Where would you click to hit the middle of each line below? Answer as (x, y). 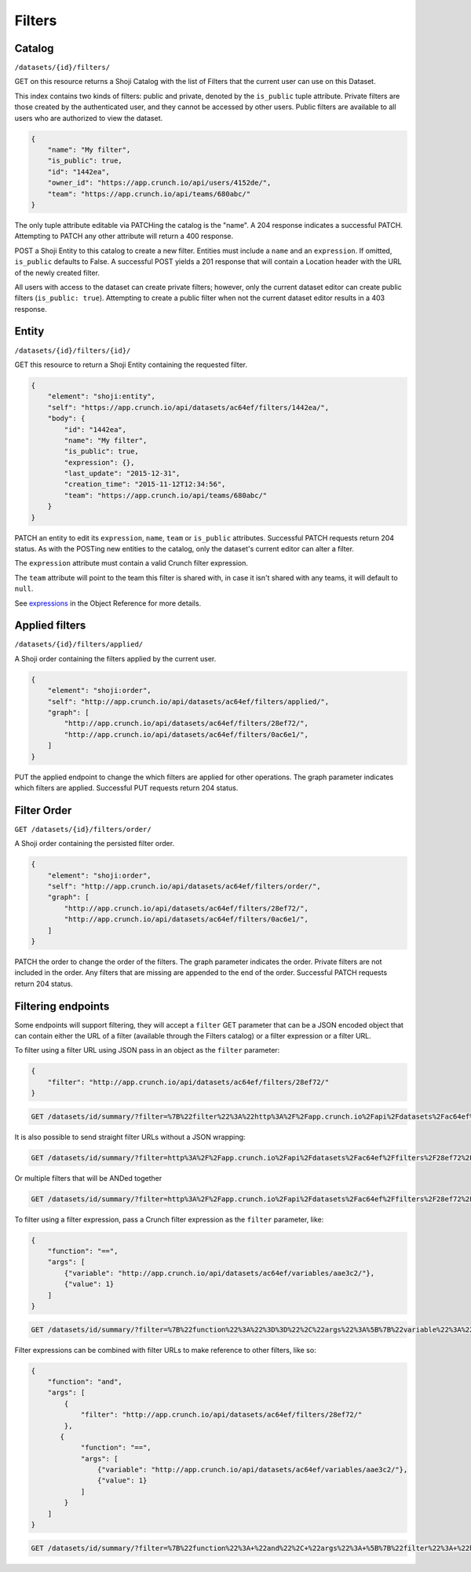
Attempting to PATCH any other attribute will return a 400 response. (124, 236)
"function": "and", (85, 1381)
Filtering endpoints (62, 1006)
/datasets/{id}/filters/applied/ (79, 645)
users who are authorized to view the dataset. (89, 118)
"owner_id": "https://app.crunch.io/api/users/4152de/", (159, 183)
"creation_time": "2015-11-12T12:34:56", (145, 484)
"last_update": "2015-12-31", (122, 474)
